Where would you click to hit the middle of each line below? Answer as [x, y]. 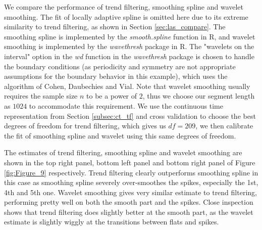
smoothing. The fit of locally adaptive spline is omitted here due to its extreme [126, 16]
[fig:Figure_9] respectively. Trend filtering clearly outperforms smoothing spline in [131, 172]
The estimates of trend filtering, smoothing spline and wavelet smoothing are [123, 152]
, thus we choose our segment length [199, 96]
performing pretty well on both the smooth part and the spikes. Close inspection [129, 202]
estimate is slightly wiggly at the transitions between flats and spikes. [112, 222]
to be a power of [112, 96]
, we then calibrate [224, 126]
